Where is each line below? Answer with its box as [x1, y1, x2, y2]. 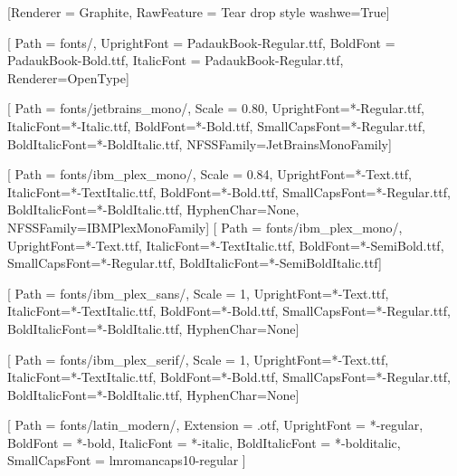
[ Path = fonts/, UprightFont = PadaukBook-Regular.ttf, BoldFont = [7, 33, 395, 52]
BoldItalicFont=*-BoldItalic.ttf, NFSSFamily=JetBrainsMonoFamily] [7, 134, 392, 153]
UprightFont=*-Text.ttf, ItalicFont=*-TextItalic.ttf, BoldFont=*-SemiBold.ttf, [7, 235, 444, 254]
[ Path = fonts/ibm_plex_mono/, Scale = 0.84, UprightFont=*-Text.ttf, [7, 165, 413, 184]
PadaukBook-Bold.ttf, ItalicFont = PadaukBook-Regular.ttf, [7, 51, 344, 70]
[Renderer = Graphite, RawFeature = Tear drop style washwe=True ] [7, 3, 390, 21]
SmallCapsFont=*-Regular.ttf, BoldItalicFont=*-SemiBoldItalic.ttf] [7, 253, 382, 272]
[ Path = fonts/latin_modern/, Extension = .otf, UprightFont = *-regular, [7, 415, 424, 434]
